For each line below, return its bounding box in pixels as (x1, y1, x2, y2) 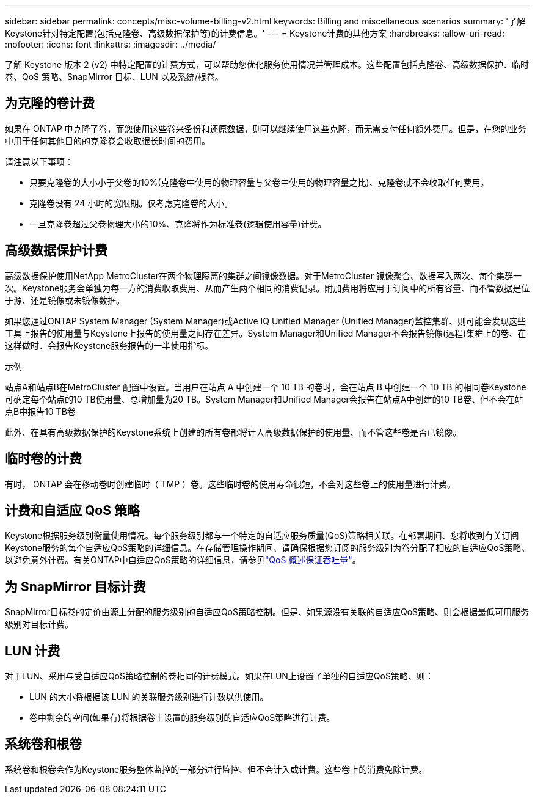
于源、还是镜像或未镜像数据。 (5, 294, 125, 305)
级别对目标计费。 (5, 619, 73, 630)
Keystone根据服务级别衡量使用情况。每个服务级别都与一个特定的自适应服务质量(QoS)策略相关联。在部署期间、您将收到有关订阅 (5, 530, 519, 541)
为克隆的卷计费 (5, 95, 95, 111)
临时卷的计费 (5, 451, 82, 467)
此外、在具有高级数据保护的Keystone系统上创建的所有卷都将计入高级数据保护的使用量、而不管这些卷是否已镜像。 (5, 426, 462, 437)
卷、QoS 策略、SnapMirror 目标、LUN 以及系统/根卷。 (5, 71, 224, 82)
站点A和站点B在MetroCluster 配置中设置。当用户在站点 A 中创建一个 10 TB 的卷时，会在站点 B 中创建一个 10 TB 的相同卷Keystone (5, 381, 526, 392)
